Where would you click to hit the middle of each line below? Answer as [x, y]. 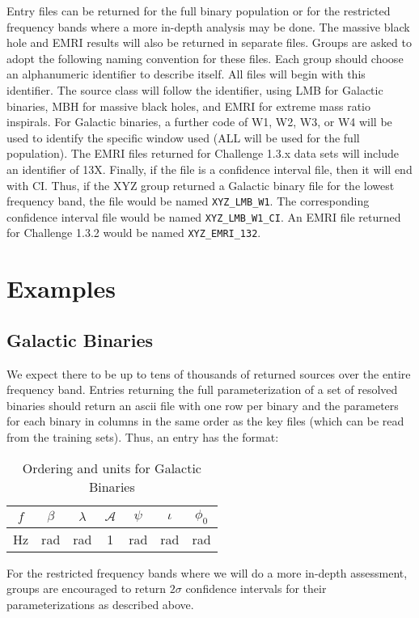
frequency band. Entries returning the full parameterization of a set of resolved [202, 389]
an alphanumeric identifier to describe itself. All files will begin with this [186, 74]
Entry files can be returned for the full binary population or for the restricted [199, 11]
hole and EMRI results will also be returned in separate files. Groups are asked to [209, 42]
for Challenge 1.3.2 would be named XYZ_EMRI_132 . [134, 233]
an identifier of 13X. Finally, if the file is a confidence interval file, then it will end [209, 169]
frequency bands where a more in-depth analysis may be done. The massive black [208, 26]
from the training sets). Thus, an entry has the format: [143, 437]
